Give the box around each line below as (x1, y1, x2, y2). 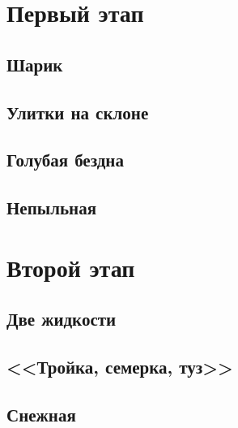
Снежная (6, 401, 76, 426)
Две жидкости (6, 306, 117, 331)
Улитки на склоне (6, 99, 149, 124)
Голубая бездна (6, 147, 124, 172)
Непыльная (6, 195, 96, 220)
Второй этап (6, 250, 135, 283)
